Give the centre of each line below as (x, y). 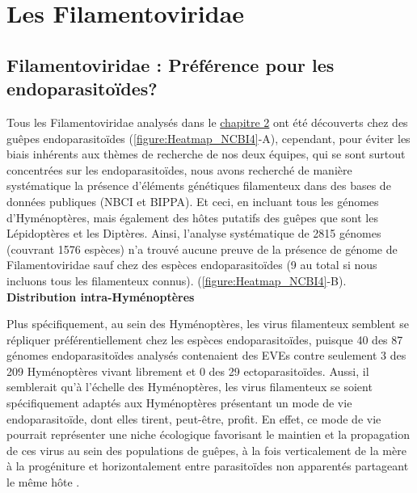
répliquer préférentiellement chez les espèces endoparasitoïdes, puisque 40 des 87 (205, 339)
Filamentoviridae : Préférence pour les (171, 64)
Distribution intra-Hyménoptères (101, 296)
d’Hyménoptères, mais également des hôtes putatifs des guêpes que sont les (192, 217)
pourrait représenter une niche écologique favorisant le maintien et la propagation (208, 434)
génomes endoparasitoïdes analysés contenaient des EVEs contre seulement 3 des (206, 355)
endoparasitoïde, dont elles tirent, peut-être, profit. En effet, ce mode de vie (194, 418)
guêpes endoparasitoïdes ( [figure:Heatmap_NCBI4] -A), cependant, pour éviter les (208, 138)
